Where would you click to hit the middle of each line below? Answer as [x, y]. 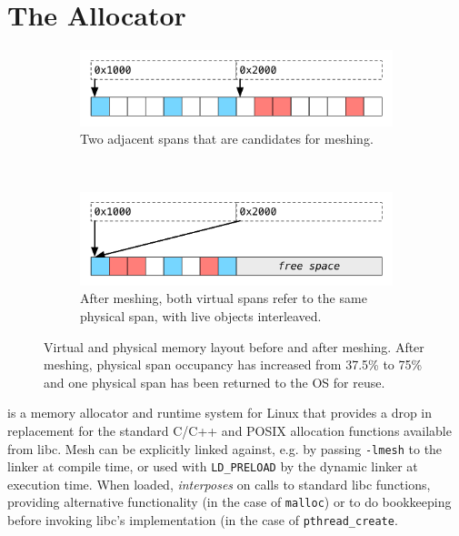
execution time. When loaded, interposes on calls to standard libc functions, [219, 484]
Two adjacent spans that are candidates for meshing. [227, 139]
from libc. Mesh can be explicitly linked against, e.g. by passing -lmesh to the [225, 448]
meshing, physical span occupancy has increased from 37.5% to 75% [233, 364]
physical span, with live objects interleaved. [201, 315]
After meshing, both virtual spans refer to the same [224, 298]
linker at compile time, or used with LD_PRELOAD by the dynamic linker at [213, 466]
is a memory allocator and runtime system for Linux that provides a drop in [220, 413]
